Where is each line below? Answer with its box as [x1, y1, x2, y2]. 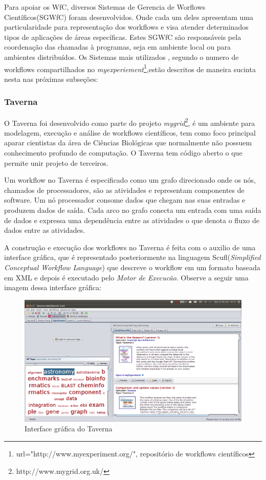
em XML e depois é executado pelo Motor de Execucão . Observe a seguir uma [4, 272, 249, 282]
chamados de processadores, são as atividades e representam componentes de [4, 184, 245, 195]
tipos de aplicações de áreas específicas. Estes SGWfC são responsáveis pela [4, 31, 241, 42]
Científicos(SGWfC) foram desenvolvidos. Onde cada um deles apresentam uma [4, 11, 254, 22]
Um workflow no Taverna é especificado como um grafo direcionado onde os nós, [4, 174, 256, 185]
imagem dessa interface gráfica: [4, 282, 101, 293]
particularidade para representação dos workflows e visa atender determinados [4, 21, 249, 32]
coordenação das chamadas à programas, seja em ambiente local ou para [4, 41, 231, 52]
